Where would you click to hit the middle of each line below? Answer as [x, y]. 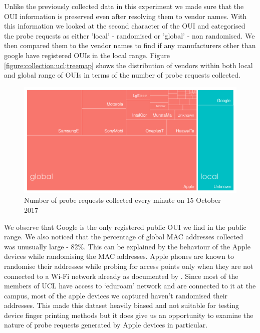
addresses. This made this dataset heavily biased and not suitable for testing [121, 305]
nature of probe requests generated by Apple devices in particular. [106, 325]
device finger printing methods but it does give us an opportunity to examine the [129, 315]
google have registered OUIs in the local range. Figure [87, 55]
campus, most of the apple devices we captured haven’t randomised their [116, 295]
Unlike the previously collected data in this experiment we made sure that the [124, 6]
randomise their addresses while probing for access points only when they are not [129, 266]
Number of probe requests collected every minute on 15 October [122, 200]
